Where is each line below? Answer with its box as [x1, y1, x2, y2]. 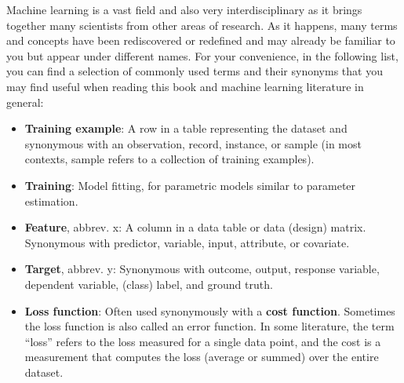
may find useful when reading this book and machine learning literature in [6, 78, 364, 94]
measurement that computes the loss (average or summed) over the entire [24, 348, 379, 365]
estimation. [24, 192, 78, 209]
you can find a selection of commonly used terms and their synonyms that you [6, 63, 383, 79]
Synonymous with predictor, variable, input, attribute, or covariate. [24, 234, 350, 250]
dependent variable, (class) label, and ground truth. [24, 275, 273, 292]
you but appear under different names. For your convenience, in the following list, [6, 47, 399, 64]
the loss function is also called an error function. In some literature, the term [24, 318, 395, 334]
